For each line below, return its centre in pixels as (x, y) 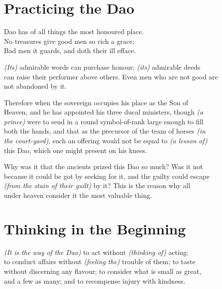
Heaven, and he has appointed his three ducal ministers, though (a (104, 112)
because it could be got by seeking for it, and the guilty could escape (107, 176)
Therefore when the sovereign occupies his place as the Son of (96, 102)
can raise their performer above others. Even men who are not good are (111, 76)
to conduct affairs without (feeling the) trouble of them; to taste (100, 261)
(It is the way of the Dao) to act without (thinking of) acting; (96, 252)
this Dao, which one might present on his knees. (76, 150)
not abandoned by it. (35, 86)
